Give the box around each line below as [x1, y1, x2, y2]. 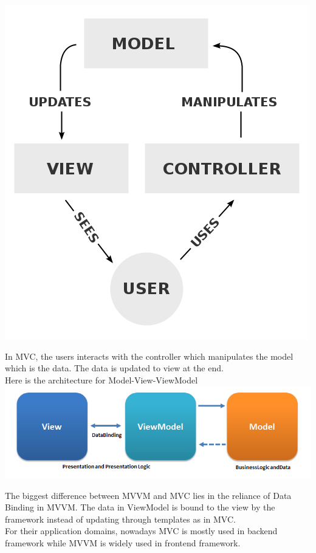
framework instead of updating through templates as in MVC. [5, 512, 236, 525]
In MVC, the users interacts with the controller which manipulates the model [5, 349, 294, 362]
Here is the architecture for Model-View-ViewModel [5, 373, 198, 386]
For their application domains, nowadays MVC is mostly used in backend [5, 524, 278, 537]
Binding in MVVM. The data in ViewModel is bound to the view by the [5, 501, 275, 513]
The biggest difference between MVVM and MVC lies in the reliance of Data [5, 489, 292, 501]
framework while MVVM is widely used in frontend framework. [5, 537, 241, 549]
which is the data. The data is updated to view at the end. [5, 362, 224, 374]
